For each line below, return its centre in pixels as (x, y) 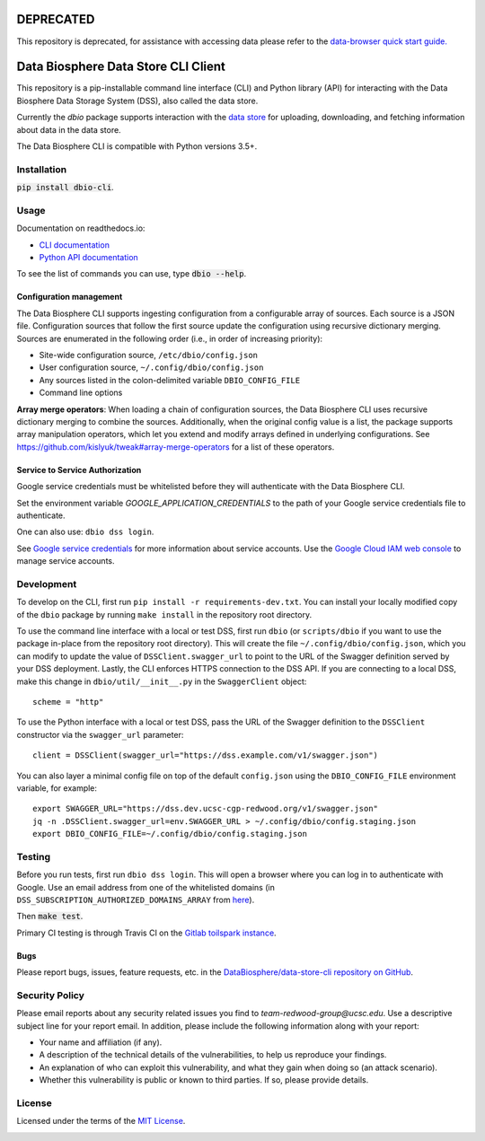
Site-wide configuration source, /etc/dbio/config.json (148, 355)
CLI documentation (74, 245)
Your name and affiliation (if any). (101, 1042)
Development (47, 584)
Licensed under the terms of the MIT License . (101, 1121)
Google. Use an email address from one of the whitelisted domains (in (146, 887)
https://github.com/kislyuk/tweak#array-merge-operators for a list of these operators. (176, 447)
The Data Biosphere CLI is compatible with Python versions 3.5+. (137, 146)
